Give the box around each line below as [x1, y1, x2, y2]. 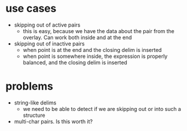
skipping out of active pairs [14, 21, 81, 28]
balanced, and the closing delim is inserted [22, 58, 127, 66]
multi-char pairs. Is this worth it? [14, 117, 93, 125]
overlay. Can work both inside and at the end [22, 34, 132, 41]
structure [22, 112, 45, 119]
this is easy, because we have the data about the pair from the [22, 27, 175, 34]
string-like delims [14, 99, 57, 106]
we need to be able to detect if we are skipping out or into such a [22, 105, 181, 112]
